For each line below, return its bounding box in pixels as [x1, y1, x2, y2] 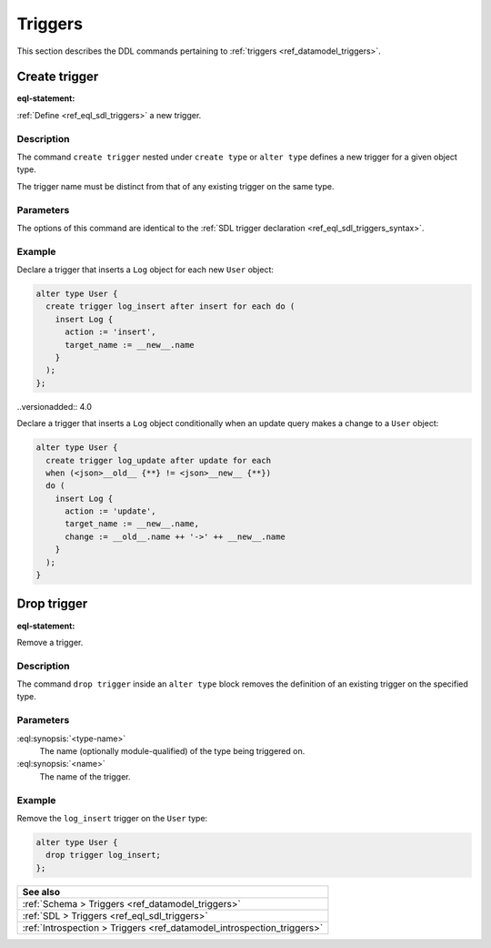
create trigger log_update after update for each [45, 455, 272, 465]
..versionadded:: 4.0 [16, 401, 93, 412]
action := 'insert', [65, 327, 156, 337]
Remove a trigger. [16, 637, 84, 647]
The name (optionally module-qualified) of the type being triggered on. [39, 745, 306, 756]
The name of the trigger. [39, 770, 131, 782]
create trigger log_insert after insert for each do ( [45, 301, 296, 311]
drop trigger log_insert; [45, 850, 161, 861]
